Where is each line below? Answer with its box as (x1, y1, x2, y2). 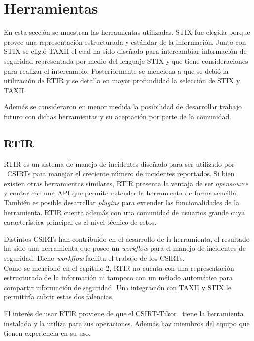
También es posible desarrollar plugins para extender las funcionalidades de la (4, 197, 240, 208)
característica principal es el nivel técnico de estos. (4, 217, 157, 227)
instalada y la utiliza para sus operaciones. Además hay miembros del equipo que (4, 318, 250, 328)
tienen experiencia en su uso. (4, 328, 91, 338)
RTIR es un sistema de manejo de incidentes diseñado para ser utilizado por (4, 158, 235, 169)
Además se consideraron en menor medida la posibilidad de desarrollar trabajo (4, 101, 242, 112)
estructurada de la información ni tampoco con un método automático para (4, 272, 233, 283)
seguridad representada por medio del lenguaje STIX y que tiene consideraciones (4, 55, 248, 66)
